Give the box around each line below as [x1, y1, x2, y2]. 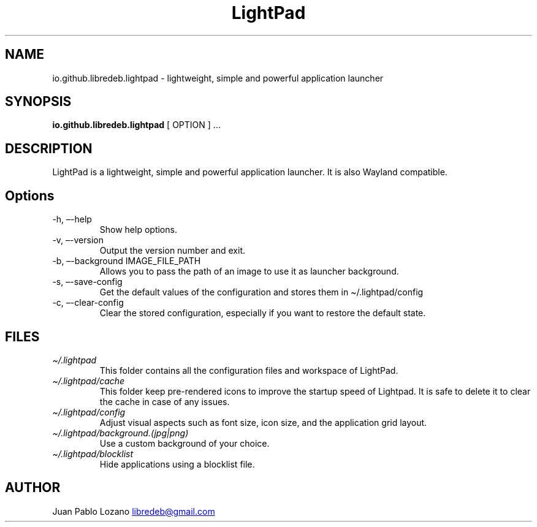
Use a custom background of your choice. [99, 438, 270, 449]
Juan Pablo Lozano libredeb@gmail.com [52, 506, 215, 517]
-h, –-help [52, 214, 92, 225]
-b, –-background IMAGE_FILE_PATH [52, 256, 201, 267]
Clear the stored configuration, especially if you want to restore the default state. [99, 308, 426, 319]
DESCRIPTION [5, 140, 93, 156]
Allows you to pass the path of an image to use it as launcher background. [99, 266, 399, 277]
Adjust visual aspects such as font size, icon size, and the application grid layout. [99, 417, 427, 428]
